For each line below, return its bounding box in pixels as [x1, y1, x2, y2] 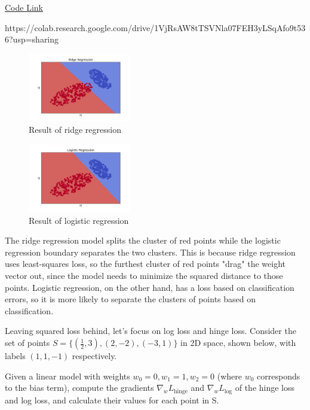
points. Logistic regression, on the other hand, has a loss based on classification [5, 281, 294, 293]
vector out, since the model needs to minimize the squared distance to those [5, 269, 283, 282]
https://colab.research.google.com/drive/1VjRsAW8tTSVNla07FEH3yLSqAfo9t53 [5, 21, 306, 34]
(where [217, 369, 242, 382]
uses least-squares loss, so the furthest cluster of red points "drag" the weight [5, 257, 286, 270]
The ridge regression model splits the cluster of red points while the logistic [5, 234, 281, 247]
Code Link [5, 1, 43, 13]
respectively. [72, 350, 117, 362]
